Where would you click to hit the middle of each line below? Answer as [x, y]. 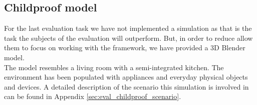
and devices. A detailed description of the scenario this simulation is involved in [126, 86]
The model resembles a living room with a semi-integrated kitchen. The [114, 67]
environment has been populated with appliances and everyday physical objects [126, 77]
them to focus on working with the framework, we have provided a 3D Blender [125, 48]
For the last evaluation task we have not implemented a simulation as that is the [128, 28]
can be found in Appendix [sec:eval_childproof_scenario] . [93, 96]
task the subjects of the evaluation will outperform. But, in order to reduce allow [128, 38]
